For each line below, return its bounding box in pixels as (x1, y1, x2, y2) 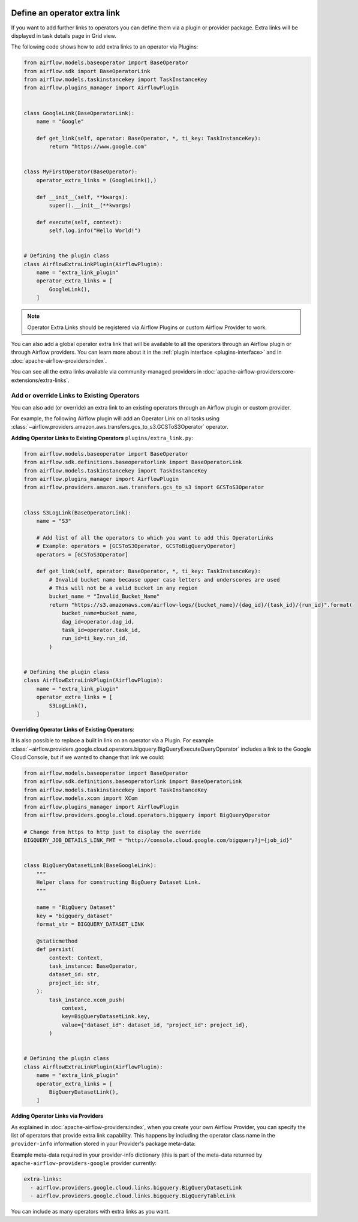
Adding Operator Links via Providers (11, 1112, 104, 1119)
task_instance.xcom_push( (49, 996, 125, 1003)
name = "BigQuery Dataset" (36, 904, 116, 911)
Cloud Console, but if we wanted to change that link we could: (11, 754, 165, 761)
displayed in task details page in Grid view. (11, 32, 116, 39)
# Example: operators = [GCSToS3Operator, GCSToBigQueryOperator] (36, 543, 236, 550)
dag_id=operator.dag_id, (61, 618, 135, 625)
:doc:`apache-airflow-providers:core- (203, 368, 296, 375)
